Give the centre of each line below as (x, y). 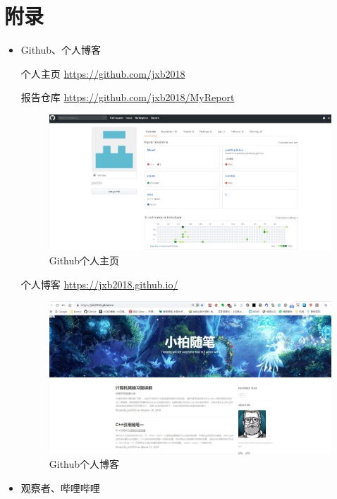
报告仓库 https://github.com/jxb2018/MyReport (128, 97)
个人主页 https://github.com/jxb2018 (103, 73)
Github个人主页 (84, 260)
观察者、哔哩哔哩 (60, 487)
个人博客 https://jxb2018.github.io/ (99, 284)
